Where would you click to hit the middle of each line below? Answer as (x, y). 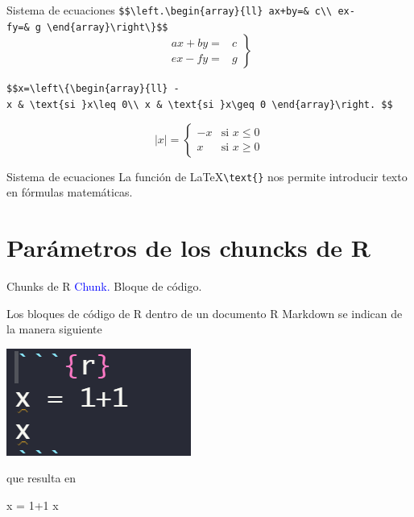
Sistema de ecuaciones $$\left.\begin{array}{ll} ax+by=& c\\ (170, 10)
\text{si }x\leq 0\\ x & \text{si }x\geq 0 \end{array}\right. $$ (211, 104)
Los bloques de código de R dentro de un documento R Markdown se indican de (205, 313)
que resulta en (41, 478)
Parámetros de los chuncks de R (189, 248)
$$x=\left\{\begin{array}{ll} (87, 89)
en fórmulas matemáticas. (70, 192)
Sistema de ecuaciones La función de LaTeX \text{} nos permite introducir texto (207, 176)
